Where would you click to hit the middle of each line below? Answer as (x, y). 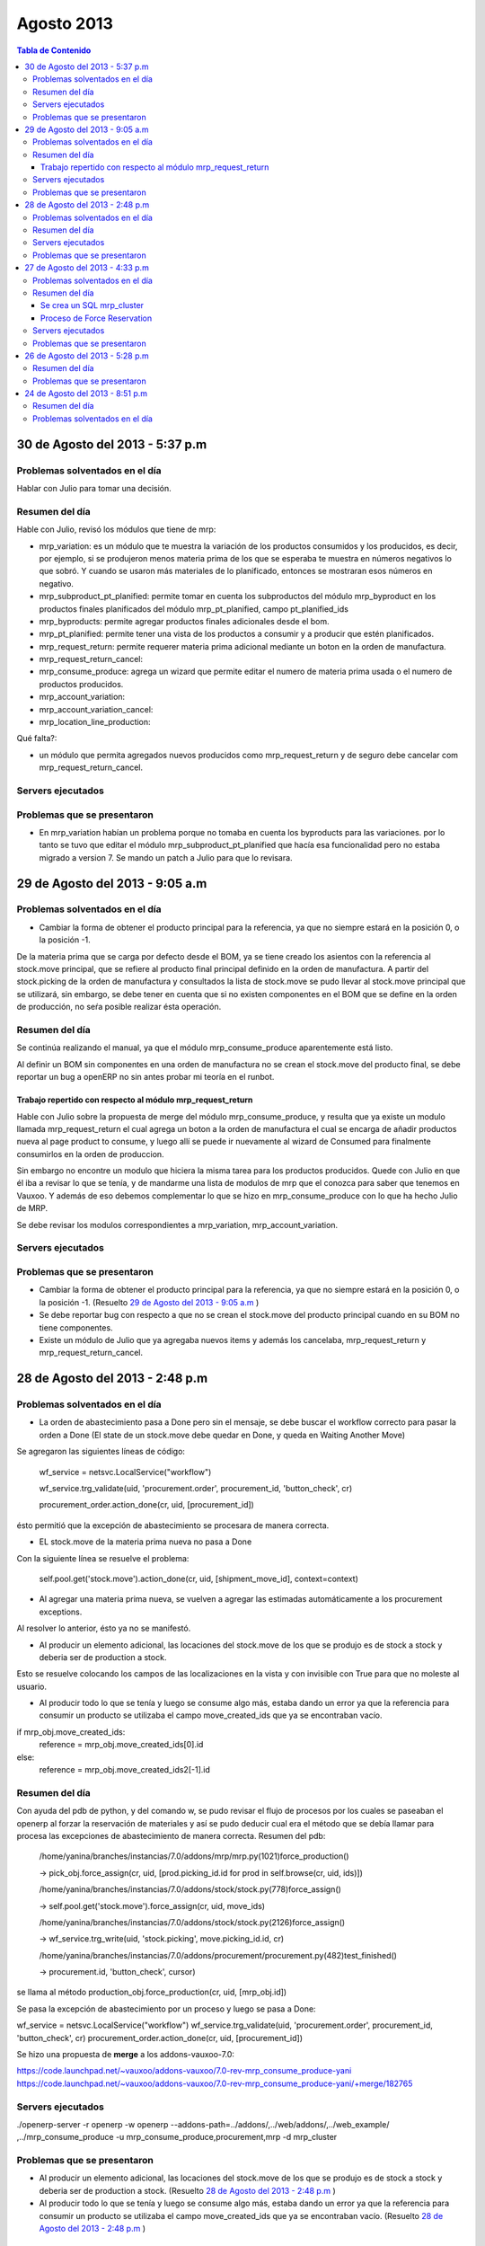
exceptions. (61, 1612)
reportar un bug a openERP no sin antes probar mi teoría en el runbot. (145, 1077)
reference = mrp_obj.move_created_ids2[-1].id (124, 1770)
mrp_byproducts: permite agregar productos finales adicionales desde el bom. (184, 621)
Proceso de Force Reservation (97, 318)
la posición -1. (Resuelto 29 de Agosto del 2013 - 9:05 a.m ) (149, 1302)
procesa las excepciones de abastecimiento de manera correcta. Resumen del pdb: (171, 1835)
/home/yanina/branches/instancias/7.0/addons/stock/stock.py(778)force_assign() (190, 1889)
